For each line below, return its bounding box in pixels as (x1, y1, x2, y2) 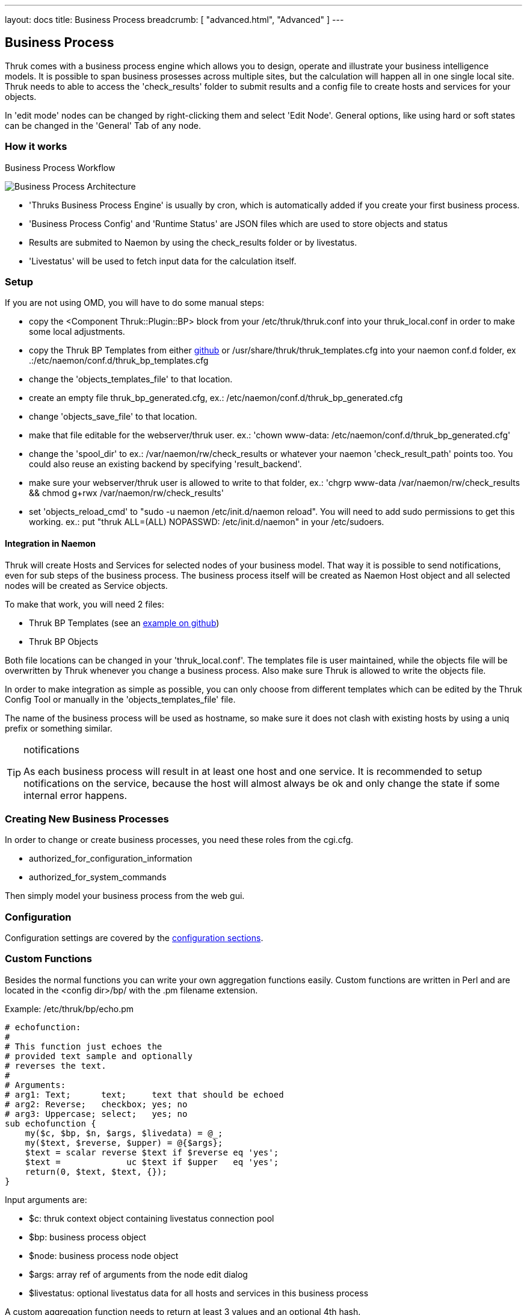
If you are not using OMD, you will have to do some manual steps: (5, 297, 265, 308)
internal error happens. (23, 789, 128, 801)
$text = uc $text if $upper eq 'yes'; (25, 1157, 279, 1167)
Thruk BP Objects (29, 636, 99, 647)
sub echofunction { (5, 1118, 96, 1128)
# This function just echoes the (5, 1041, 162, 1051)
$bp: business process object (29, 1231, 146, 1242)
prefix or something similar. (5, 723, 112, 733)
